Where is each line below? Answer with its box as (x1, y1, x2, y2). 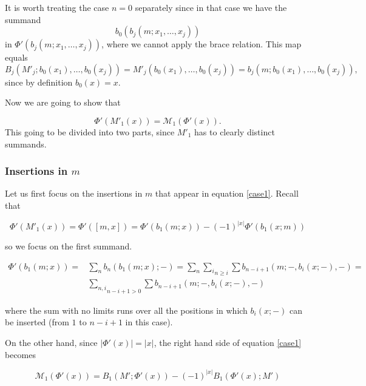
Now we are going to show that (5, 96, 121, 109)
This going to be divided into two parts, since (5, 125, 175, 138)
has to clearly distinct (194, 125, 275, 138)
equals (5, 51, 28, 64)
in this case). (125, 316, 173, 328)
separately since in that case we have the (135, 1, 287, 13)
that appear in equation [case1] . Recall (155, 187, 299, 200)
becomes (5, 348, 36, 361)
